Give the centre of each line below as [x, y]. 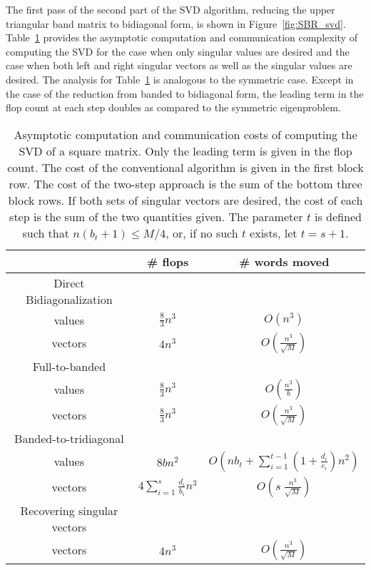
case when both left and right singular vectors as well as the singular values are [179, 65]
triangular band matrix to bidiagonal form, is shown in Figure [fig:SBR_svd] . [176, 23]
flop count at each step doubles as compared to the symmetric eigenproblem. [173, 107]
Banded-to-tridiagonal [69, 438]
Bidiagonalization [69, 299]
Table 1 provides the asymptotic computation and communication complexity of [182, 37]
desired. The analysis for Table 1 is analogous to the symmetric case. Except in [180, 79]
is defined [338, 216]
